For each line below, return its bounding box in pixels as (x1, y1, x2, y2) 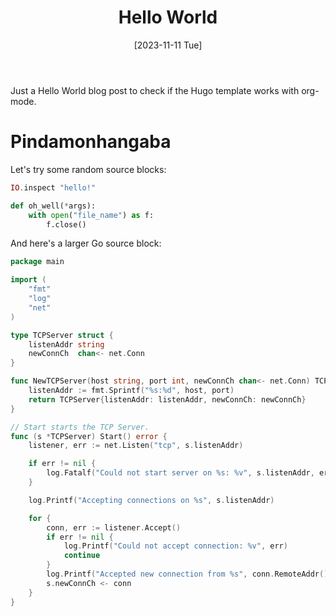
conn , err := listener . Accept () (46, 522, 182, 533)
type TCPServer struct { (10, 330, 114, 340)
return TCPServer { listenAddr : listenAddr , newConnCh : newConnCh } (28, 394, 307, 405)
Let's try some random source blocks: (10, 163, 167, 175)
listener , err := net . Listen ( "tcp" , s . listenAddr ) (28, 441, 244, 451)
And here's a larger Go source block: (10, 237, 162, 250)
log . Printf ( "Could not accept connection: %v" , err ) (63, 541, 288, 551)
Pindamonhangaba (10, 131, 172, 153)
